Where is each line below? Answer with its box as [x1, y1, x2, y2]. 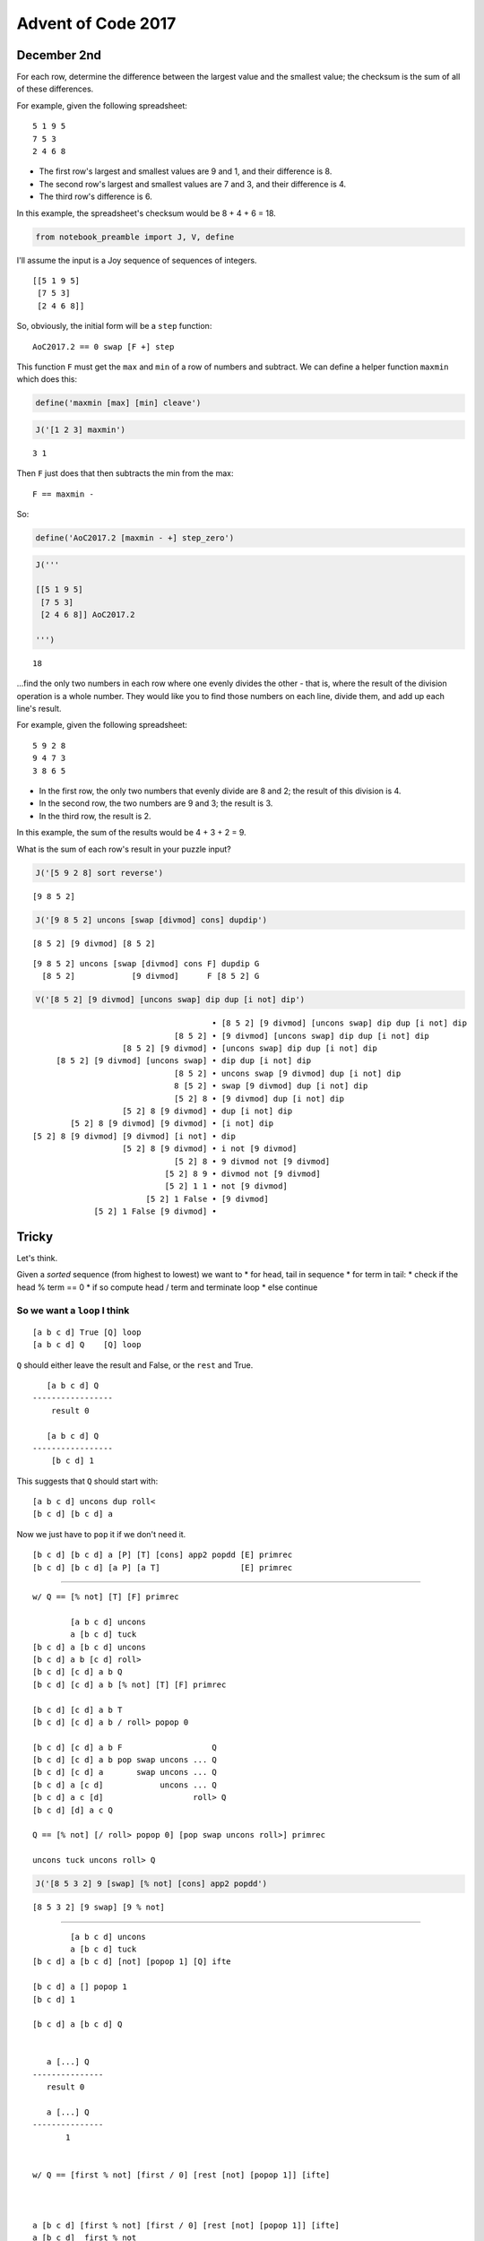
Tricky [16, 1229, 54, 1244]
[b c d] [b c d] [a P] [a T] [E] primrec [32, 1562, 293, 1572]
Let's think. [16, 1253, 58, 1264]
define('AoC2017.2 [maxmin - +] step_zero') [35, 532, 235, 542]
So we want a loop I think [16, 1304, 130, 1317]
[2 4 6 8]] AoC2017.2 [40, 610, 135, 620]
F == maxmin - [32, 489, 94, 499]
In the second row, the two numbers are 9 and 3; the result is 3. [39, 798, 273, 809]
